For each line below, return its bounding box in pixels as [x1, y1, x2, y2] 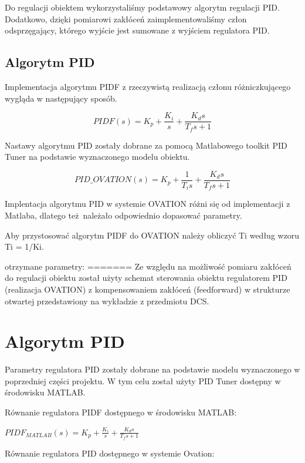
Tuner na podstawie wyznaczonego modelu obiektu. [5, 150, 190, 163]
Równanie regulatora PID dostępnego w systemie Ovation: [5, 447, 215, 459]
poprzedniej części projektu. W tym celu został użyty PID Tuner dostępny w [5, 374, 281, 387]
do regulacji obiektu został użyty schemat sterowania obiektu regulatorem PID [5, 271, 287, 284]
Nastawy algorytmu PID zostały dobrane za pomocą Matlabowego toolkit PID [5, 139, 287, 151]
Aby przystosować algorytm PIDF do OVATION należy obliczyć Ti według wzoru [5, 229, 300, 241]
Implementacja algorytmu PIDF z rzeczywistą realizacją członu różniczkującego [5, 80, 291, 92]
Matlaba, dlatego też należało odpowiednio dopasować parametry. [5, 209, 242, 221]
